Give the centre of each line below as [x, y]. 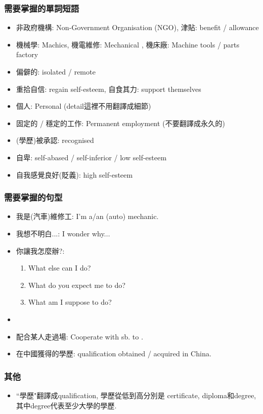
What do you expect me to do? [77, 285]
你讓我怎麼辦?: [40, 250]
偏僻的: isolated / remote [56, 71]
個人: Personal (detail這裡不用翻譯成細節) [84, 106]
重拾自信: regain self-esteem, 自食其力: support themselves [109, 89]
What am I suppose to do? [70, 302]
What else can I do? [60, 268]
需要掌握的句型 [33, 197]
